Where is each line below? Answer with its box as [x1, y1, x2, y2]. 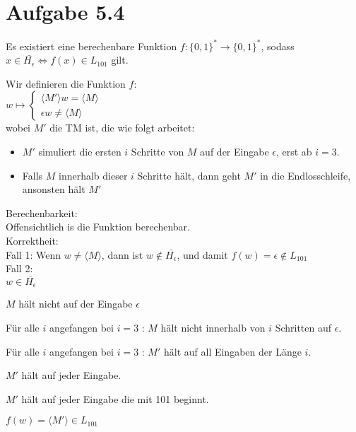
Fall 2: [6, 261, 33, 276]
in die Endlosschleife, [260, 168, 351, 182]
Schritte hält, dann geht [137, 168, 241, 182]
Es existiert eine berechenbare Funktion [6, 38, 177, 53]
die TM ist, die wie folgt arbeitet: [49, 120, 195, 135]
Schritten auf [275, 320, 332, 335]
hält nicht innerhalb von [160, 320, 266, 335]
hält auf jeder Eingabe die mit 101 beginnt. [21, 391, 209, 406]
